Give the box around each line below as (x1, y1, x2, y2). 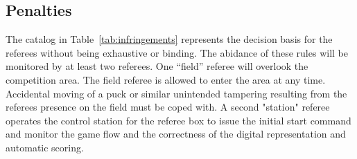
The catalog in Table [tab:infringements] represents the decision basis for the (6, 32, 333, 46)
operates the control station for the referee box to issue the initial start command (6, 113, 351, 127)
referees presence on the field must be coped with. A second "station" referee (6, 100, 330, 114)
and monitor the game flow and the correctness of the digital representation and (6, 127, 346, 141)
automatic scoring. (6, 140, 84, 154)
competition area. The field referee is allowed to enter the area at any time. (6, 72, 326, 86)
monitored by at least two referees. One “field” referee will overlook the (6, 59, 308, 73)
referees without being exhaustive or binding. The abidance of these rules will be (6, 45, 348, 59)
